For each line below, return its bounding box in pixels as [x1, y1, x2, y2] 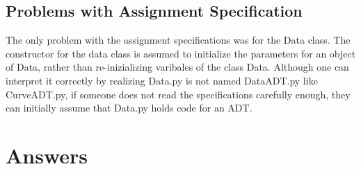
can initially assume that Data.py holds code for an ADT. [6, 100, 252, 115]
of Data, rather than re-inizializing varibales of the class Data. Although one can [6, 60, 349, 74]
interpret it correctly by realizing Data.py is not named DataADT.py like [6, 73, 318, 87]
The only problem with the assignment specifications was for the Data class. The [6, 33, 351, 47]
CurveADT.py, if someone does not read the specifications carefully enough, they [6, 87, 351, 101]
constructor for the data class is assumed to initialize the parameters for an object [6, 46, 356, 60]
